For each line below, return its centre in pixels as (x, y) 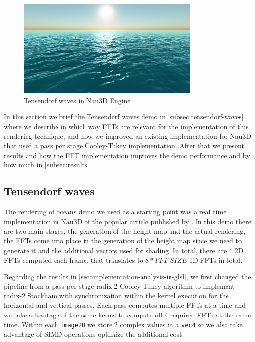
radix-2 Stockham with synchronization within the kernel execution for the (116, 295)
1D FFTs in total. (216, 260)
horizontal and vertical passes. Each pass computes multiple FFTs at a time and (125, 305)
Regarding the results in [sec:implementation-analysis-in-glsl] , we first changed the (127, 276)
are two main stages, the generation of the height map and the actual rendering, (125, 231)
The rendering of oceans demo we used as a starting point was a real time (115, 212)
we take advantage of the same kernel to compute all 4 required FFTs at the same (127, 315)
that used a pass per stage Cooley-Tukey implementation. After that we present (124, 145)
